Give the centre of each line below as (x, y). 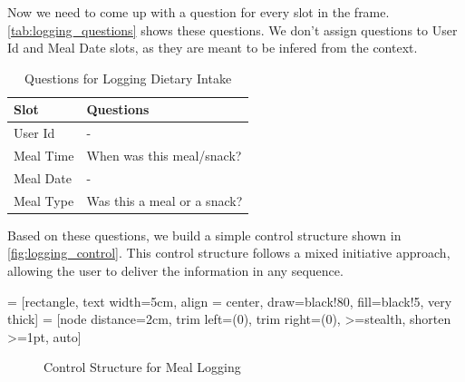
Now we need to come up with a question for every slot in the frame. (199, 12)
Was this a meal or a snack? (165, 200)
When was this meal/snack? (164, 156)
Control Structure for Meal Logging (142, 367)
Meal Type (44, 200)
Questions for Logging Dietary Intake (128, 78)
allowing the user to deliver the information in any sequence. (175, 271)
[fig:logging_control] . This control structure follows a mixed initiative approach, (229, 253)
